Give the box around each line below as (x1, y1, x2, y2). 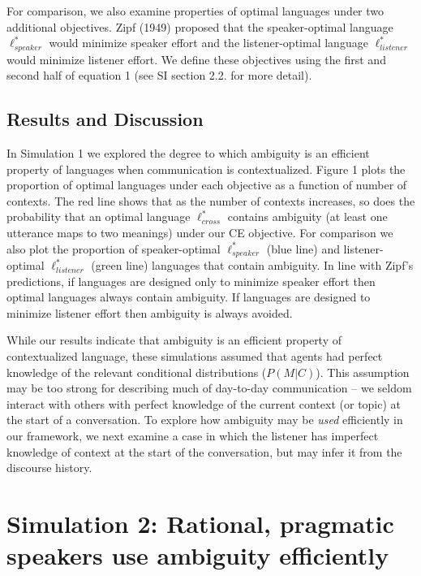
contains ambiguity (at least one (227, 208, 388, 225)
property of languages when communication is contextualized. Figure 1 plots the (6, 160, 406, 177)
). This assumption (316, 363, 410, 380)
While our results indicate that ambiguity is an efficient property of (6, 331, 342, 349)
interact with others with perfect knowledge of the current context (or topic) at (6, 395, 402, 412)
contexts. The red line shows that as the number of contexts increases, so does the (6, 192, 415, 209)
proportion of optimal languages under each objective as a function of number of (6, 176, 407, 193)
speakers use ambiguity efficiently (6, 539, 389, 572)
